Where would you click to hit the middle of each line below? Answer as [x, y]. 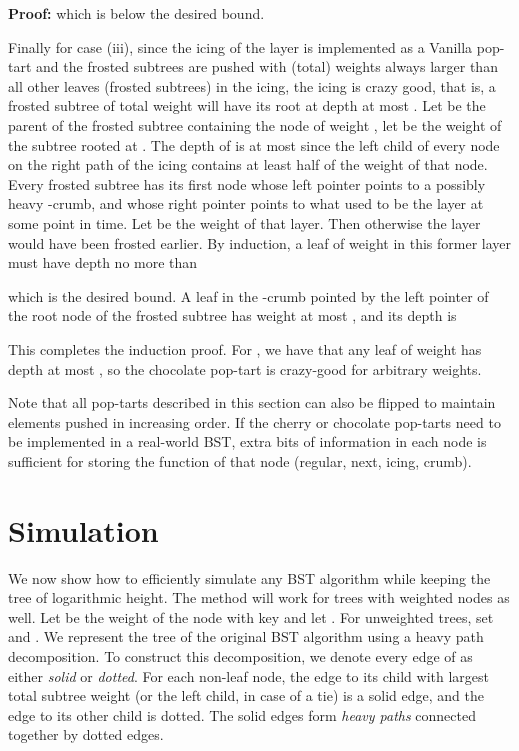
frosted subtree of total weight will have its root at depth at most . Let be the [247, 105]
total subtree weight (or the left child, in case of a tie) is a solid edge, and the [246, 695]
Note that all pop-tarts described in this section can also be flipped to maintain [252, 402]
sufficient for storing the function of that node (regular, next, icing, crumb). [240, 460]
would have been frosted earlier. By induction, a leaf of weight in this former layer [260, 242]
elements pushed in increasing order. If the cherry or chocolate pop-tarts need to [254, 421]
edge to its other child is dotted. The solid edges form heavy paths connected [242, 714]
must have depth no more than [103, 262]
